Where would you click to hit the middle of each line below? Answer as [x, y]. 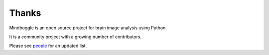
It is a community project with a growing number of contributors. [75, 37]
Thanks [25, 13]
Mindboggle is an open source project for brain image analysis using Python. [88, 28]
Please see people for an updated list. [48, 46]
